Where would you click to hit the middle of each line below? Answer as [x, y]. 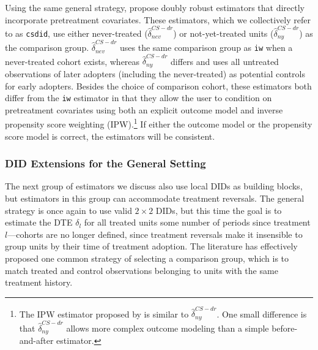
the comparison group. [47, 48]
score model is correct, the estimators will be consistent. [110, 136]
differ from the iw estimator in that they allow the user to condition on [139, 98]
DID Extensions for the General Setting [105, 163]
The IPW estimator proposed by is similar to [104, 314]
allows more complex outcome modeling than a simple [168, 328]
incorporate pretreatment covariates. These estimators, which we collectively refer [158, 19]
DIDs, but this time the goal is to [219, 210]
